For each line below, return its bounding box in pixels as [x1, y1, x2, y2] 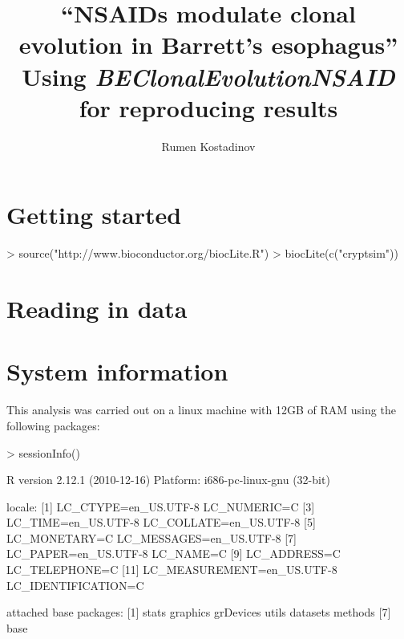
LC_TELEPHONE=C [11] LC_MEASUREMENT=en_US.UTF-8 [6, 561, 337, 578]
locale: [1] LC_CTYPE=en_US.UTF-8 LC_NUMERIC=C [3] [6, 498, 315, 515]
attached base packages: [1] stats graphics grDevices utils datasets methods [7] [6, 604, 391, 621]
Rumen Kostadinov [161, 137, 256, 154]
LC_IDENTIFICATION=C [6, 576, 144, 593]
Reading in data [6, 292, 188, 324]
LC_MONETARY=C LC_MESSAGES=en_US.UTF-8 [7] [6, 529, 297, 546]
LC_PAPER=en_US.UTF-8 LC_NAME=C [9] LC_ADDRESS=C [6, 545, 341, 562]
